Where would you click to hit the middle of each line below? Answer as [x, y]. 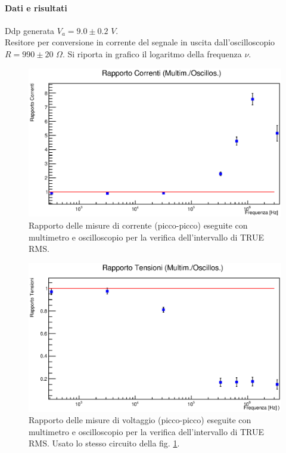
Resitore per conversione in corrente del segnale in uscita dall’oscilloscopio [140, 42]
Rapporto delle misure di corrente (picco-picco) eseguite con [138, 225]
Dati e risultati [36, 7]
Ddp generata [30, 30]
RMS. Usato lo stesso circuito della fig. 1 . [104, 443]
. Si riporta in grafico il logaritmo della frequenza [152, 53]
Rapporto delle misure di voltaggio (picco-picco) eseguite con [140, 420]
